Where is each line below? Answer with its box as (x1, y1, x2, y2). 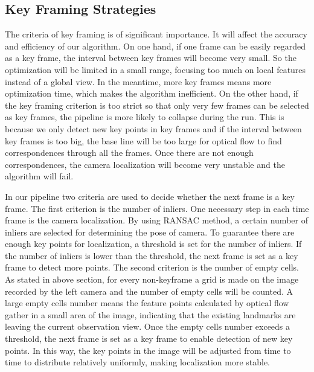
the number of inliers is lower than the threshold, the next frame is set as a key (5, 249, 298, 261)
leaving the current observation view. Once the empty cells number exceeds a (5, 320, 290, 333)
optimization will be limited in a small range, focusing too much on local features (5, 63, 306, 75)
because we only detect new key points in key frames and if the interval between (5, 122, 302, 135)
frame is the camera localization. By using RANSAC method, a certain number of (5, 214, 308, 226)
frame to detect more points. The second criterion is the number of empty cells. (5, 261, 299, 274)
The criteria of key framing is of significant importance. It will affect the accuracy (5, 28, 307, 40)
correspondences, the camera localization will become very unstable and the (5, 158, 285, 170)
